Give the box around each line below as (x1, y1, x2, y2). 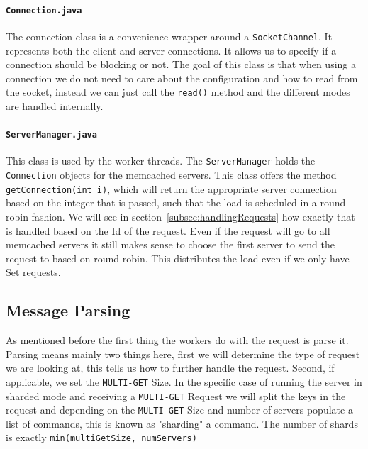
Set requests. (6, 265, 61, 279)
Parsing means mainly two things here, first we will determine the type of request (6, 346, 360, 361)
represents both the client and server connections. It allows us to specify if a (6, 43, 337, 57)
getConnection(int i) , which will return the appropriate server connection (6, 181, 337, 196)
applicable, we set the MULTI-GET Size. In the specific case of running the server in (6, 374, 362, 389)
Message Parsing (6, 299, 130, 321)
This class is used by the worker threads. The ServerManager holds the (6, 153, 316, 168)
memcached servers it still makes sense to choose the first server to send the (6, 237, 335, 252)
